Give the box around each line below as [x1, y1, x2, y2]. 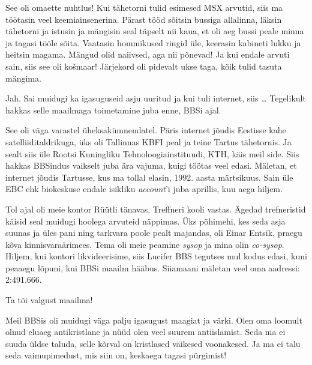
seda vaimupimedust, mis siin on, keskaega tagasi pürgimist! [5, 349, 227, 361]
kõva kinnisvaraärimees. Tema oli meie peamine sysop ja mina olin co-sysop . [5, 238, 284, 250]
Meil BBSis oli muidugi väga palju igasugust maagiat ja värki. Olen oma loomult [5, 313, 302, 326]
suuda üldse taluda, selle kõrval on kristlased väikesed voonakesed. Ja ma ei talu [5, 337, 301, 349]
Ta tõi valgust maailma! [5, 294, 93, 306]
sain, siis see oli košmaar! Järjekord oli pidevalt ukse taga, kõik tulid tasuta [5, 59, 282, 72]
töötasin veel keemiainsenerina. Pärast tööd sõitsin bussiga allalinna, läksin [5, 13, 282, 25]
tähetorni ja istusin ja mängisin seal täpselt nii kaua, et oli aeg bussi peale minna [5, 25, 304, 37]
